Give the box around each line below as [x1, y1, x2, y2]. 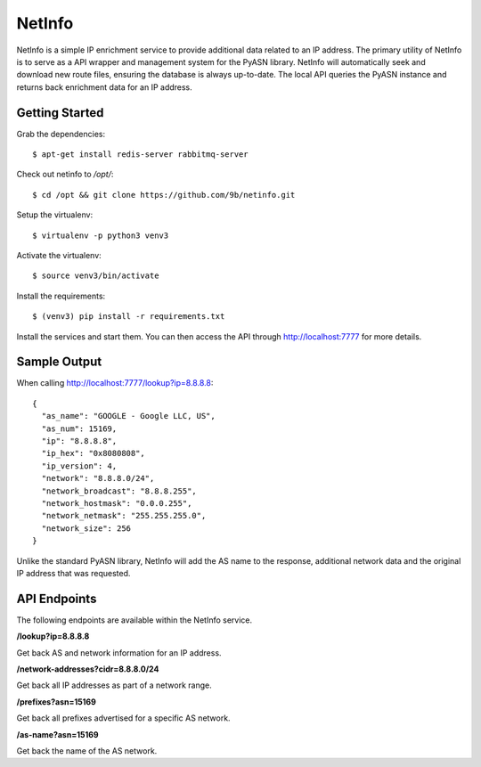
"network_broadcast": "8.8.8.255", [41, 485, 198, 496]
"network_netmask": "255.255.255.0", [41, 510, 207, 521]
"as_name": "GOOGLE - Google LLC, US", [41, 411, 216, 421]
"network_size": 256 [41, 523, 132, 534]
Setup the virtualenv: [16, 209, 94, 220]
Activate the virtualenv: [16, 249, 102, 260]
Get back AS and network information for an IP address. [16, 647, 222, 658]
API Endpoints [16, 591, 97, 606]
